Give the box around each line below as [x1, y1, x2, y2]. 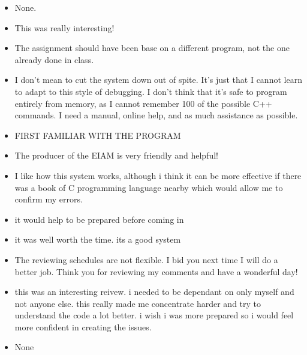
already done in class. [14, 53, 94, 65]
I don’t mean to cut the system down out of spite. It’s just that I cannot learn [14, 73, 302, 86]
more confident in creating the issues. [14, 320, 152, 333]
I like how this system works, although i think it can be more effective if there [14, 169, 302, 181]
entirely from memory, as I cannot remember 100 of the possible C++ [14, 97, 272, 109]
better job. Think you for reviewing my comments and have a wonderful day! [14, 265, 298, 278]
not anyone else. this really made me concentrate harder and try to [14, 297, 261, 309]
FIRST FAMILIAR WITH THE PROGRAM [14, 129, 181, 141]
